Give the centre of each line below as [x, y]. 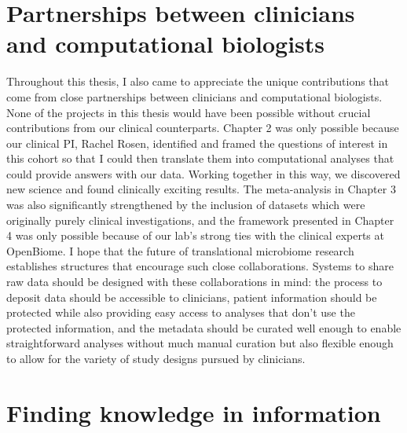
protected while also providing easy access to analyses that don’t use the [181, 312]
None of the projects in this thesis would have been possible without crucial [189, 112]
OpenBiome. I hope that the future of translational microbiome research [180, 250]
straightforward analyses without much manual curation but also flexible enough [200, 343]
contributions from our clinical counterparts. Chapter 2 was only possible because [203, 128]
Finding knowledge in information [194, 412]
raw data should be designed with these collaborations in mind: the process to [194, 282]
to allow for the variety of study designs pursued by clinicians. [156, 358]
